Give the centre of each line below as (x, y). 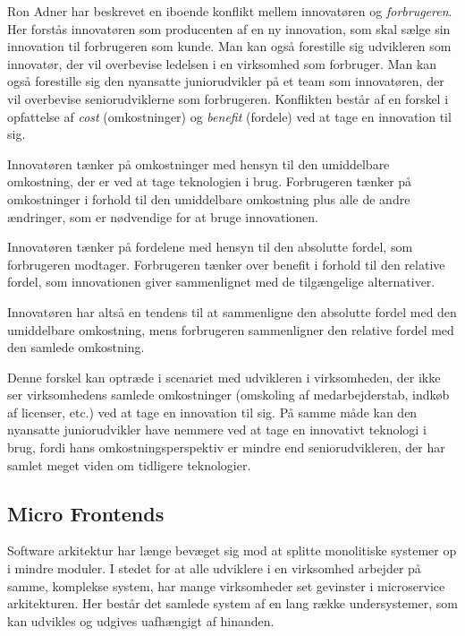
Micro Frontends (86, 513)
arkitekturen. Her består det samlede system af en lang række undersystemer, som (232, 603)
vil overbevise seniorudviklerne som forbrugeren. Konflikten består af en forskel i (228, 98)
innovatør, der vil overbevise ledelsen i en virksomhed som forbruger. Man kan (222, 63)
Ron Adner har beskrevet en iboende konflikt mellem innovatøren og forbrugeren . (230, 11)
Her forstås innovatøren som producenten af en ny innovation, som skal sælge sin (229, 28)
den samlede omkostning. (76, 347)
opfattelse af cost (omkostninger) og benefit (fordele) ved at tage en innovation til (229, 116)
